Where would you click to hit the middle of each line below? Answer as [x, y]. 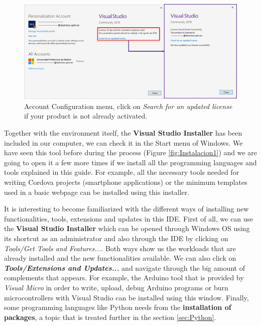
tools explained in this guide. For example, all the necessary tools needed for [122, 172]
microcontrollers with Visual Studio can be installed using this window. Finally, [126, 297]
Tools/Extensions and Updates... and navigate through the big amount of [124, 267]
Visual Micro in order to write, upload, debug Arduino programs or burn [116, 287]
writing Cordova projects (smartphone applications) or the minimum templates [126, 182]
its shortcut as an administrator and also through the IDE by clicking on [116, 238]
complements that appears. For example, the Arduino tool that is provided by [124, 278]
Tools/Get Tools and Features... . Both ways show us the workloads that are [120, 248]
